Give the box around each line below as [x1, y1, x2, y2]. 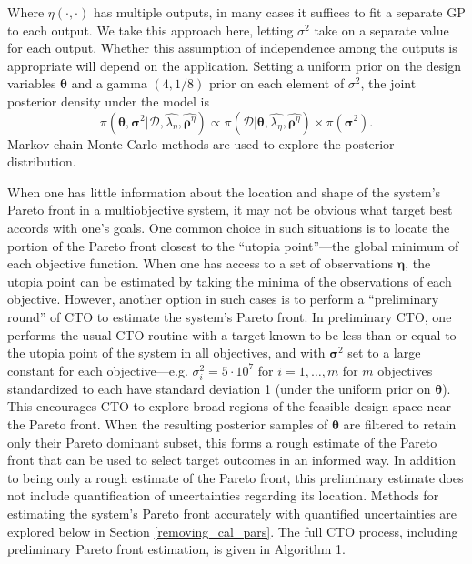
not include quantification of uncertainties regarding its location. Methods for [7, 486, 439, 505]
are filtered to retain [343, 415, 457, 434]
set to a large [347, 343, 421, 362]
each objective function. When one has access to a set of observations [7, 254, 393, 273]
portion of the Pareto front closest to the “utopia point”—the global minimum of [7, 236, 459, 255]
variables [7, 74, 56, 93]
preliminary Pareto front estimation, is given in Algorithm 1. [7, 539, 346, 559]
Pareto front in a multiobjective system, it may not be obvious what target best [7, 200, 453, 219]
